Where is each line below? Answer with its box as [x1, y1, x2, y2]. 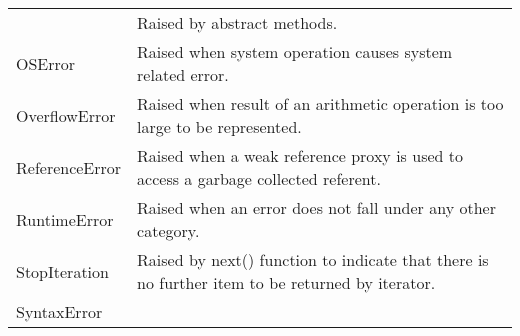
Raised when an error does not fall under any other [137, 196, 496, 219]
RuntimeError [16, 207, 114, 231]
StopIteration [16, 259, 109, 283]
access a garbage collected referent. [137, 167, 381, 190]
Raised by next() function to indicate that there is [137, 248, 489, 271]
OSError [16, 51, 76, 75]
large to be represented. [137, 115, 302, 138]
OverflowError [16, 103, 116, 127]
